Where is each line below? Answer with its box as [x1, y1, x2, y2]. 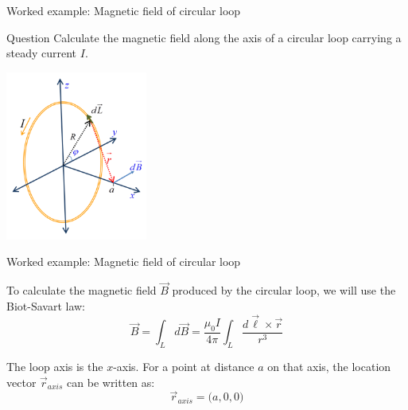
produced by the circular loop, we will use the [172, 282, 396, 299]
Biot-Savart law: [6, 297, 86, 314]
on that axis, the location [267, 357, 391, 374]
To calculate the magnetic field [6, 282, 157, 299]
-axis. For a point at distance [113, 357, 255, 374]
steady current [6, 45, 77, 61]
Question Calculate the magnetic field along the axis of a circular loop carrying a [6, 29, 402, 45]
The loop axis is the [6, 357, 103, 374]
